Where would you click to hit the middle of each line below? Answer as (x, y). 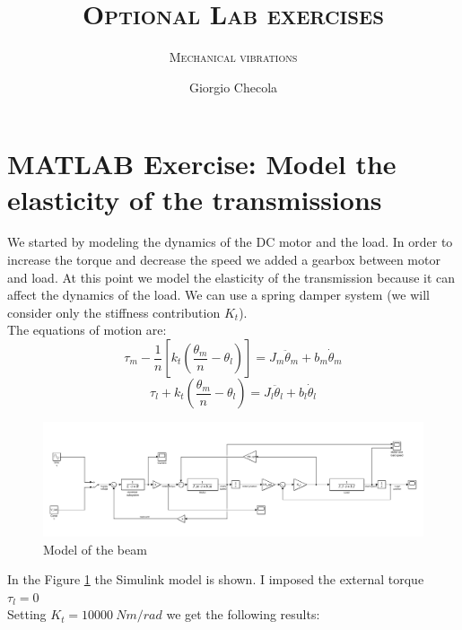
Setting (27, 614)
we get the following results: (243, 614)
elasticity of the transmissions (195, 199)
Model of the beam (95, 549)
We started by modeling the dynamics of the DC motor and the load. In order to (230, 242)
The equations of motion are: (87, 330)
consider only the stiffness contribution (114, 312)
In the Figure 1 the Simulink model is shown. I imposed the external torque (216, 579)
